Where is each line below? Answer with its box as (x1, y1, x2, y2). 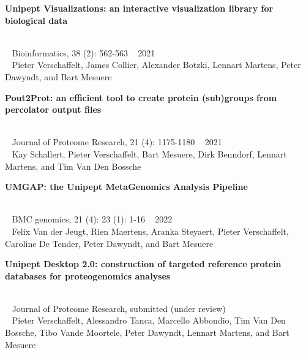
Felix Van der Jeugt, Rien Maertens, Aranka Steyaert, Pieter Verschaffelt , (12, 224, 289, 237)
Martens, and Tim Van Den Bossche (5, 159, 141, 172)
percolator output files (5, 103, 102, 116)
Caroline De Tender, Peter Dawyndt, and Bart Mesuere (5, 237, 214, 249)
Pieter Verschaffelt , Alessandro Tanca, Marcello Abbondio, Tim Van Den (12, 314, 286, 327)
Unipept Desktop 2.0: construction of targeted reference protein (5, 257, 282, 270)
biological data (5, 13, 68, 26)
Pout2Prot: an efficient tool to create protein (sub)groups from (5, 91, 277, 104)
